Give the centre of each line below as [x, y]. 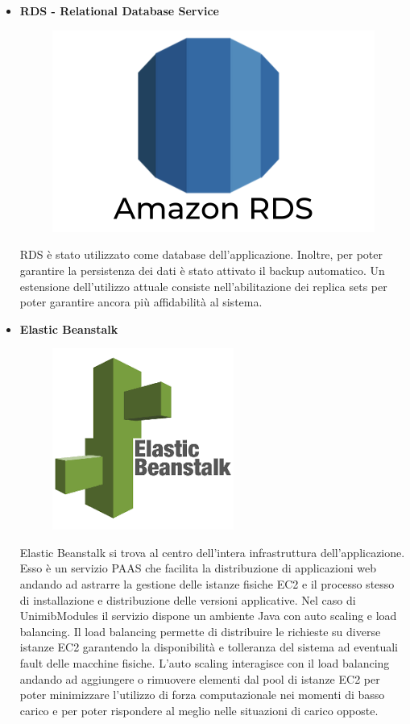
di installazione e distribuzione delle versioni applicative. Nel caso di [188, 599]
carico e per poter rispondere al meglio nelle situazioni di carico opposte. [199, 710]
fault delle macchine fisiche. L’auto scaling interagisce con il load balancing [205, 663]
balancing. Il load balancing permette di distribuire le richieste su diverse [200, 631]
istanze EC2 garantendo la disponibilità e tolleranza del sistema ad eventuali [209, 647]
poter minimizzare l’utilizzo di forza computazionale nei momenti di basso [202, 695]
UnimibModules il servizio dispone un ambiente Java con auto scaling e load [208, 616]
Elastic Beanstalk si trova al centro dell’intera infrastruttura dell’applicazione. [212, 552]
